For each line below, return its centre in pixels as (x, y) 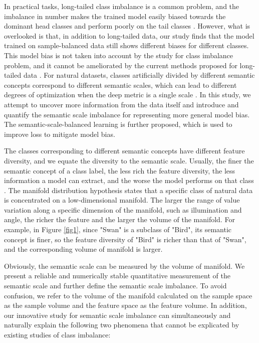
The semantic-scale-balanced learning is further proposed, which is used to (118, 124)
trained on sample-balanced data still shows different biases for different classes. (126, 45)
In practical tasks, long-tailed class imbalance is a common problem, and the (122, 6)
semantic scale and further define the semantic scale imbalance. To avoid (115, 286)
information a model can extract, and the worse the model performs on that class (129, 180)
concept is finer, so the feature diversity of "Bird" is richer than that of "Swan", (125, 239)
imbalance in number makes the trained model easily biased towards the (115, 16)
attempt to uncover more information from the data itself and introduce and (121, 104)
